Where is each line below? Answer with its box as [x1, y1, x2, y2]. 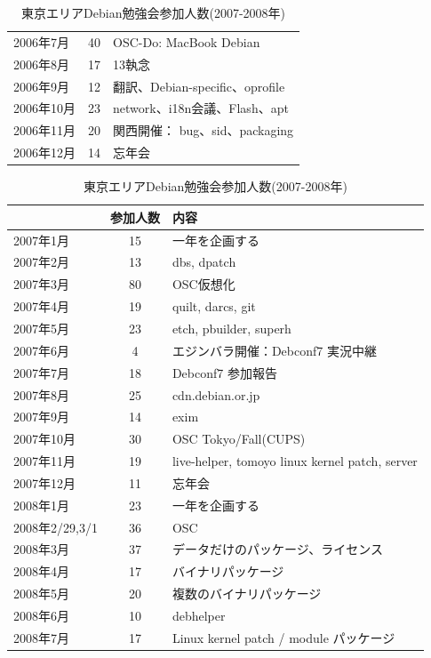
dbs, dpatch [172, 253, 236, 271]
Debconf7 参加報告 [172, 363, 277, 381]
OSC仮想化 [172, 275, 235, 293]
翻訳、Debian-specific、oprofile [113, 76, 285, 95]
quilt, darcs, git [172, 297, 256, 316]
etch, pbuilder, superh [172, 318, 291, 337]
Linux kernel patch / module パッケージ [172, 628, 395, 646]
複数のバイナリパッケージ [172, 584, 322, 603]
